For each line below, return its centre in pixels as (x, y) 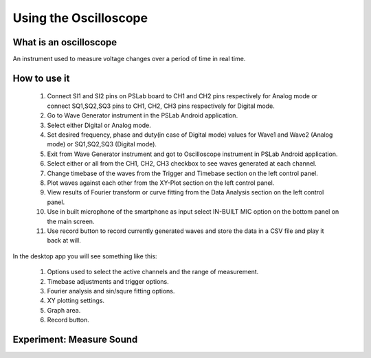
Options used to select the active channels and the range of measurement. (153, 272)
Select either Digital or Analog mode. (99, 125)
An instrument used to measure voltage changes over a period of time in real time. (129, 59)
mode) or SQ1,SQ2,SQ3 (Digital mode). (102, 144)
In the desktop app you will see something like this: (85, 256)
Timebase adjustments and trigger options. (108, 281)
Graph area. (64, 310)
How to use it (41, 78)
